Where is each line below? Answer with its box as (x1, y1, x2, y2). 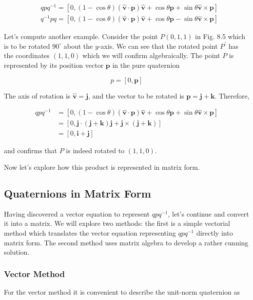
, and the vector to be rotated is (88, 90, 184, 100)
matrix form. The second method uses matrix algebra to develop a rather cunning (4, 237, 249, 247)
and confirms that (4, 145, 58, 156)
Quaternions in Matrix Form (4, 185, 151, 200)
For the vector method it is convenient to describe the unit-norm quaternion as (4, 286, 240, 297)
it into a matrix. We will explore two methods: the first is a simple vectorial (4, 218, 230, 228)
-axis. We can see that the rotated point (98, 40, 218, 51)
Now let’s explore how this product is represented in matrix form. (4, 161, 200, 172)
